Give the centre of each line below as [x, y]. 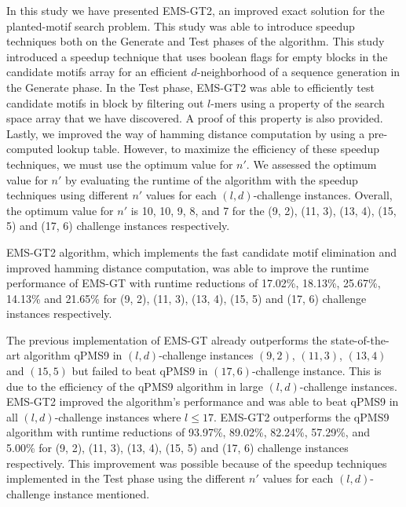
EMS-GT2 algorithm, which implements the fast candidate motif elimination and [202, 252]
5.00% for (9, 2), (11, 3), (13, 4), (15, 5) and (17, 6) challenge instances [177, 448]
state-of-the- [360, 339]
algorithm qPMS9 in [73, 355]
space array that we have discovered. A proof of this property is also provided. [195, 118]
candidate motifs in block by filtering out [105, 102]
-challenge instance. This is [316, 371]
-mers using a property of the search [298, 102]
